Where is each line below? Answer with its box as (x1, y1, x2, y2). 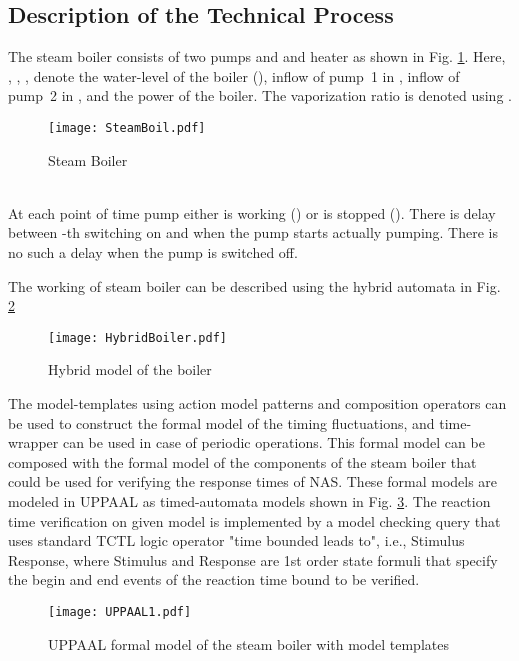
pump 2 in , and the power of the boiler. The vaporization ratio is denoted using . (8, 85, 512, 106)
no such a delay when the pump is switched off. (8, 242, 298, 263)
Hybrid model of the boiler (48, 359, 212, 380)
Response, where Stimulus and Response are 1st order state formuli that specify (8, 549, 498, 570)
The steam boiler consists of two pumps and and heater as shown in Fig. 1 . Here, (8, 46, 506, 67)
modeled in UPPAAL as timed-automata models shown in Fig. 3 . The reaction (8, 491, 491, 512)
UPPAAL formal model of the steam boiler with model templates (48, 633, 449, 654)
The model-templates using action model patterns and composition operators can (8, 393, 507, 414)
